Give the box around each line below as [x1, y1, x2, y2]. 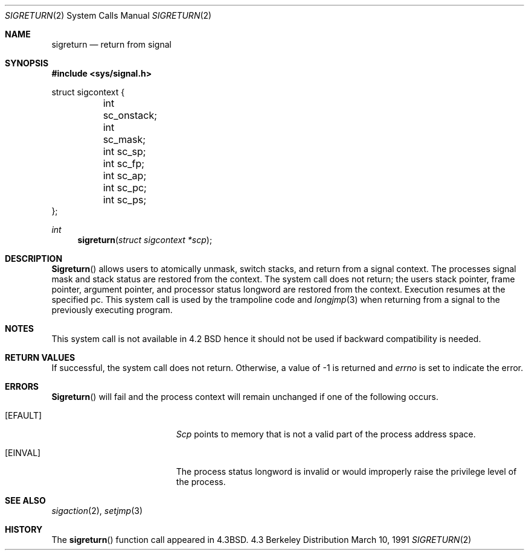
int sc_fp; [103, 157, 145, 170]
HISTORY [5, 524, 43, 534]
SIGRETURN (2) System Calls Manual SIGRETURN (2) [5, 10, 212, 21]
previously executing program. [51, 305, 173, 315]
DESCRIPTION [5, 253, 63, 264]
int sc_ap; [103, 170, 147, 182]
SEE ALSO [5, 495, 46, 506]
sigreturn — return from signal [51, 39, 172, 49]
